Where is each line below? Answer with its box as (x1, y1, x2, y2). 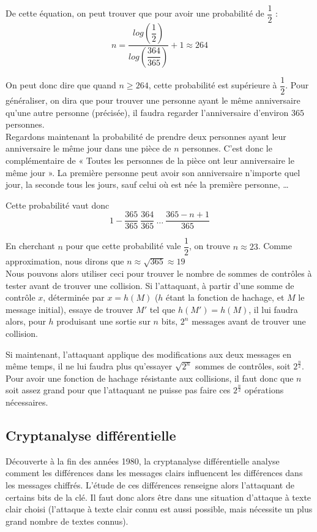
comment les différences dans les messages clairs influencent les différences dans (6, 466, 303, 479)
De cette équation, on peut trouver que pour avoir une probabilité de (6, 7, 264, 20)
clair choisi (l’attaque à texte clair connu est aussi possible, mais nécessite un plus (6, 503, 313, 515)
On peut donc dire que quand (6, 79, 116, 91)
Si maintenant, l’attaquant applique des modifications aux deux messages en (6, 347, 292, 360)
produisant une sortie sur (56, 315, 151, 328)
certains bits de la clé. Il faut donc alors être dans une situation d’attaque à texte (6, 490, 311, 503)
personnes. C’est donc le (182, 142, 272, 155)
